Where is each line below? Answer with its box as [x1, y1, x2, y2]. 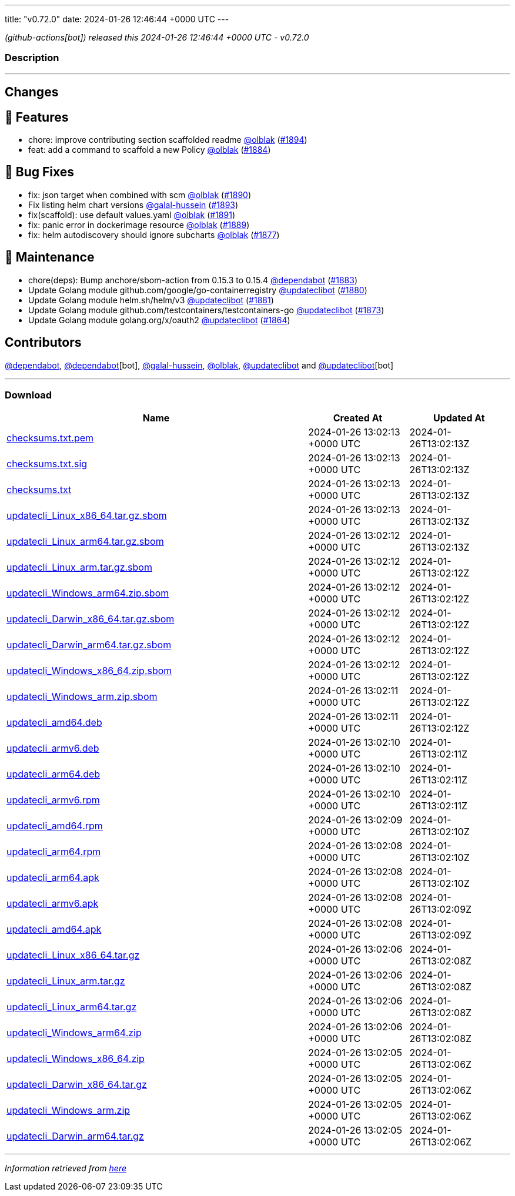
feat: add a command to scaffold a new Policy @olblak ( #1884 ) [28, 145, 271, 155]
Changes [5, 85, 59, 100]
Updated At [433, 412, 485, 424]
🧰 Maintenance [5, 250, 95, 265]
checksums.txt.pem [6, 432, 94, 444]
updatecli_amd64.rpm [6, 820, 103, 832]
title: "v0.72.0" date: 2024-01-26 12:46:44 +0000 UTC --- [5, 14, 229, 24]
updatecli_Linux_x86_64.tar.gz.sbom [6, 510, 167, 522]
